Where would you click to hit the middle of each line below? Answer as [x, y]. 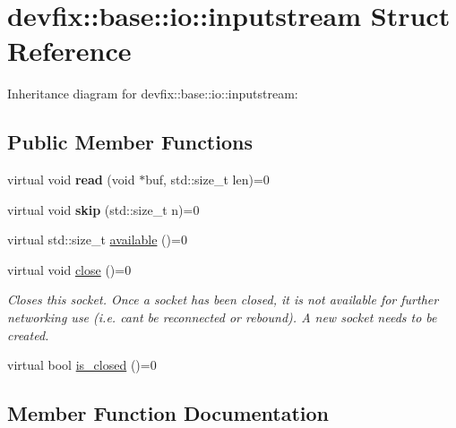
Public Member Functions [130, 142]
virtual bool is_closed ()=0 [82, 365]
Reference [69, 51]
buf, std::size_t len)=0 [207, 180]
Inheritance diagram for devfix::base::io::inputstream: [153, 94]
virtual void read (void [71, 180]
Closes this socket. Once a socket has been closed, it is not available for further [223, 300]
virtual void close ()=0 [69, 269]
